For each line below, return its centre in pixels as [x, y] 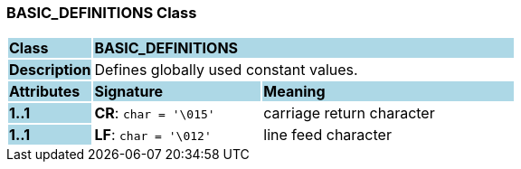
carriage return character [349, 113]
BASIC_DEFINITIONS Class [102, 13]
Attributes [45, 92]
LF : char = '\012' [153, 135]
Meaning [294, 92]
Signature [129, 92]
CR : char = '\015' [155, 113]
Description [50, 70]
